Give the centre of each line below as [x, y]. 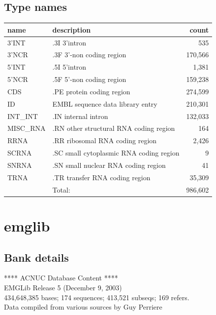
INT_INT [23, 116]
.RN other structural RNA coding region [114, 128]
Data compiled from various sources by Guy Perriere [83, 307]
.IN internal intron [80, 116]
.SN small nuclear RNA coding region [109, 165]
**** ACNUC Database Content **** [61, 278]
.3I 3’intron [69, 42]
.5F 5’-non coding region [89, 79]
